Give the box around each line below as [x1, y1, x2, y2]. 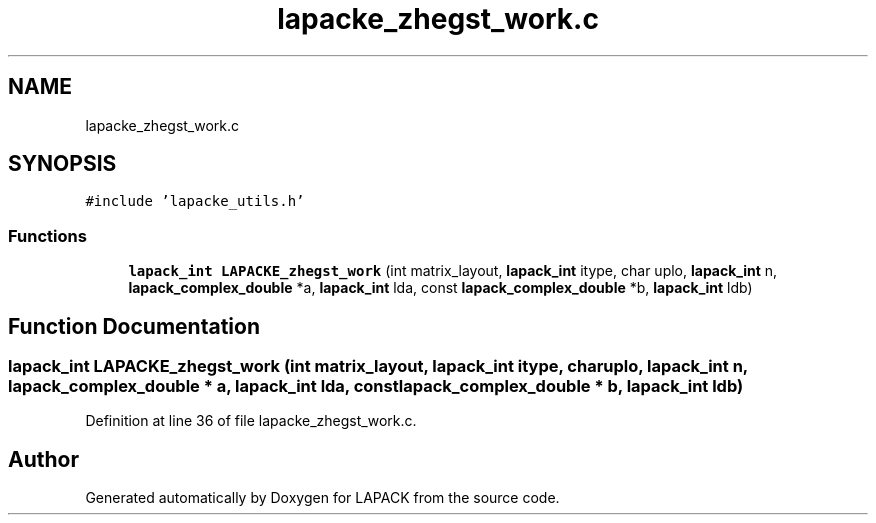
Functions [8, 225, 87, 246]
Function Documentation [8, 313, 260, 339]
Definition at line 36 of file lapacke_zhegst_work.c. [85, 412, 417, 430]
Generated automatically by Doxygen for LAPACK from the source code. [85, 489, 560, 507]
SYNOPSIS [8, 151, 117, 177]
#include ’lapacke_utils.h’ [85, 193, 305, 210]
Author [8, 446, 79, 472]
